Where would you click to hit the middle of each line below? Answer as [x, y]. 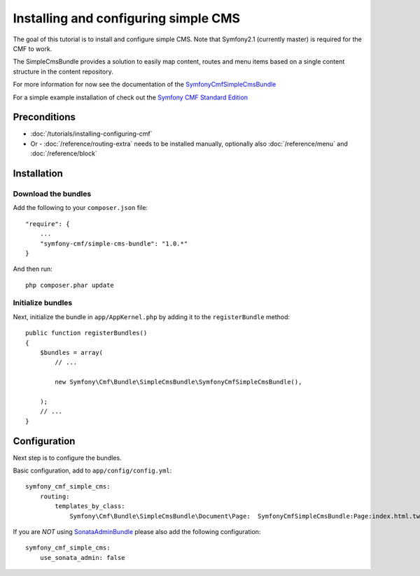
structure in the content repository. [63, 71]
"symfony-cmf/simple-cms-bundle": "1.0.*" [114, 244]
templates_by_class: [90, 506]
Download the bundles [52, 194]
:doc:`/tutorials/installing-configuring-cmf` [91, 134]
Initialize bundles [43, 303]
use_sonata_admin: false [82, 557]
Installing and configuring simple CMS [127, 18]
